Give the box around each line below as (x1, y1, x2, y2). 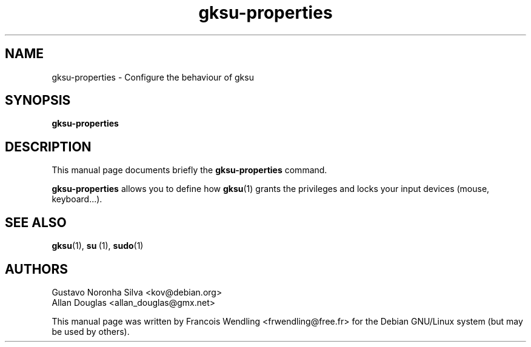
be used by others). (52, 326, 130, 337)
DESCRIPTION (5, 139, 92, 154)
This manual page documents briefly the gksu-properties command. (52, 165, 327, 176)
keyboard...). (52, 194, 102, 205)
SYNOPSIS (5, 93, 71, 108)
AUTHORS (5, 261, 68, 277)
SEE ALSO (5, 214, 67, 230)
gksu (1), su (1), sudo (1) (52, 240, 144, 251)
